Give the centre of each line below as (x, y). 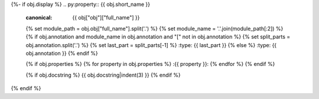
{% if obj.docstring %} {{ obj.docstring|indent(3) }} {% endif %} (103, 75)
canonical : (39, 18)
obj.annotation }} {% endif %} (62, 53)
